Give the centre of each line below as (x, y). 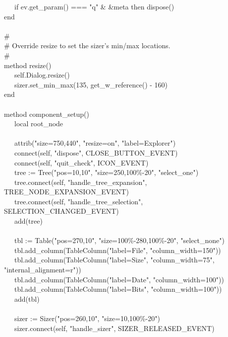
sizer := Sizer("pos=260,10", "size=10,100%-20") (87, 318)
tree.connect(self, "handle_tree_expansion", (81, 182)
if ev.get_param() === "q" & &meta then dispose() (94, 6)
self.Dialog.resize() (42, 75)
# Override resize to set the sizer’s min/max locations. (87, 45)
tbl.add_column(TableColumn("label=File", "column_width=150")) (117, 250)
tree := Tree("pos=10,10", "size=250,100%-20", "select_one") (106, 172)
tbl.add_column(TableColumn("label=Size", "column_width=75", (114, 260)
